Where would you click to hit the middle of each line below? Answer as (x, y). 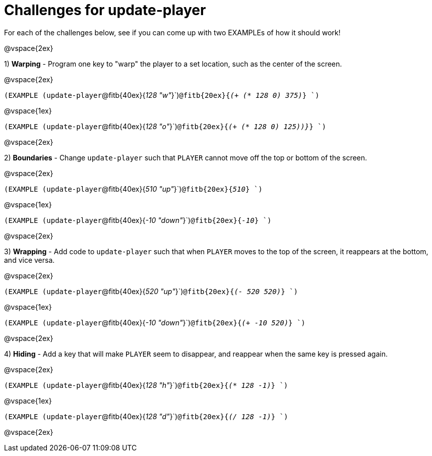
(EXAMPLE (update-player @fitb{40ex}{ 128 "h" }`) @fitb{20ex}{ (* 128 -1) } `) (146, 385)
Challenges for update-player (105, 10)
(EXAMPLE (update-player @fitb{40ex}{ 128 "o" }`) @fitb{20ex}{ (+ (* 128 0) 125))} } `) (165, 126)
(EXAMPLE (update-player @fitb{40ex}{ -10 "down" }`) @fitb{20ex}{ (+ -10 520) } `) (155, 322)
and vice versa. (29, 260)
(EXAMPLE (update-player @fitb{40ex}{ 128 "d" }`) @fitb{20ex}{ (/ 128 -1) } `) (146, 416)
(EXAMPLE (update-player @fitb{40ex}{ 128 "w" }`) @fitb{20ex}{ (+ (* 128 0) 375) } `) (162, 95)
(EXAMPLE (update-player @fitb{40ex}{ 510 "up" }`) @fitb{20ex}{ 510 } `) (133, 189)
